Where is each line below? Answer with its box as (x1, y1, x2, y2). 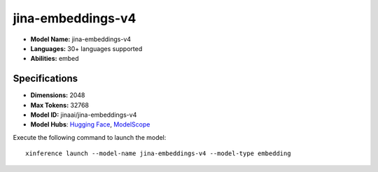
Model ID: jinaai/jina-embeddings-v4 (30, 110, 137, 119)
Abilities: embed (30, 55, 80, 63)
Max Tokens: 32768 (30, 101, 89, 109)
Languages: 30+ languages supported (30, 44, 143, 52)
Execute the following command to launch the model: (13, 133, 167, 141)
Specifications (13, 73, 78, 85)
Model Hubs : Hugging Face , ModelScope (30, 120, 150, 129)
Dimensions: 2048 (30, 91, 85, 99)
